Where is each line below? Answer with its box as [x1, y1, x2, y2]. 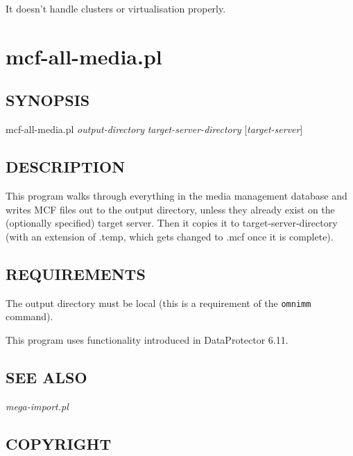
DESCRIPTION [6, 156, 126, 177]
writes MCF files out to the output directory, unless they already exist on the [6, 202, 335, 216]
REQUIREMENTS [6, 263, 146, 284]
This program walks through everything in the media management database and [6, 188, 347, 202]
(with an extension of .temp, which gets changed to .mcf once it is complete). [6, 229, 334, 243]
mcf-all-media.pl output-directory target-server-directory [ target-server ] [6, 122, 303, 137]
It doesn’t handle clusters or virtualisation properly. [6, 1, 226, 15]
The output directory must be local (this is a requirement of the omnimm [6, 295, 311, 310]
